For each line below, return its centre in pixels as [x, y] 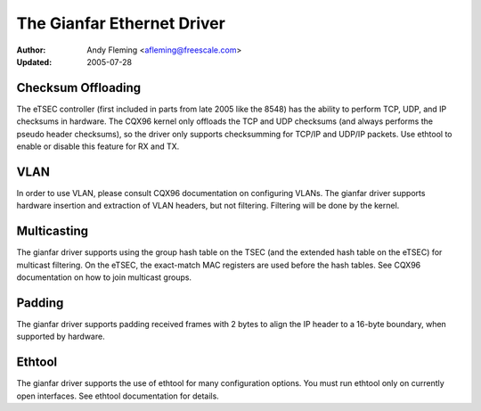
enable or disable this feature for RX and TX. [98, 146]
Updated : [34, 62]
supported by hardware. [61, 337]
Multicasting [53, 231]
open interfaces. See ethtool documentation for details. [118, 396]
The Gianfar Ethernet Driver [121, 23]
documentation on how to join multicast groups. [104, 277]
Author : [31, 50]
